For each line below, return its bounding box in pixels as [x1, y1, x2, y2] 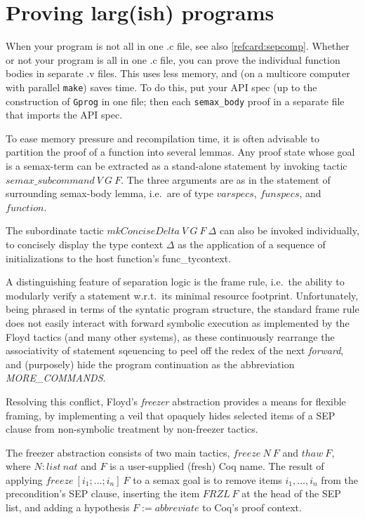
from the [321, 472, 358, 487]
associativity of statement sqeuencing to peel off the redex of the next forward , [6, 343, 344, 358]
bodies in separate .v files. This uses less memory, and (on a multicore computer [6, 66, 350, 81]
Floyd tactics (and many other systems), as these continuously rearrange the [6, 329, 335, 344]
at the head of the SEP [241, 486, 341, 501]
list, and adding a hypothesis [6, 500, 130, 515]
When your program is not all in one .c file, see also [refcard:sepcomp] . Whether [6, 39, 350, 53]
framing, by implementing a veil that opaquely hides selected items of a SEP [6, 407, 336, 422]
